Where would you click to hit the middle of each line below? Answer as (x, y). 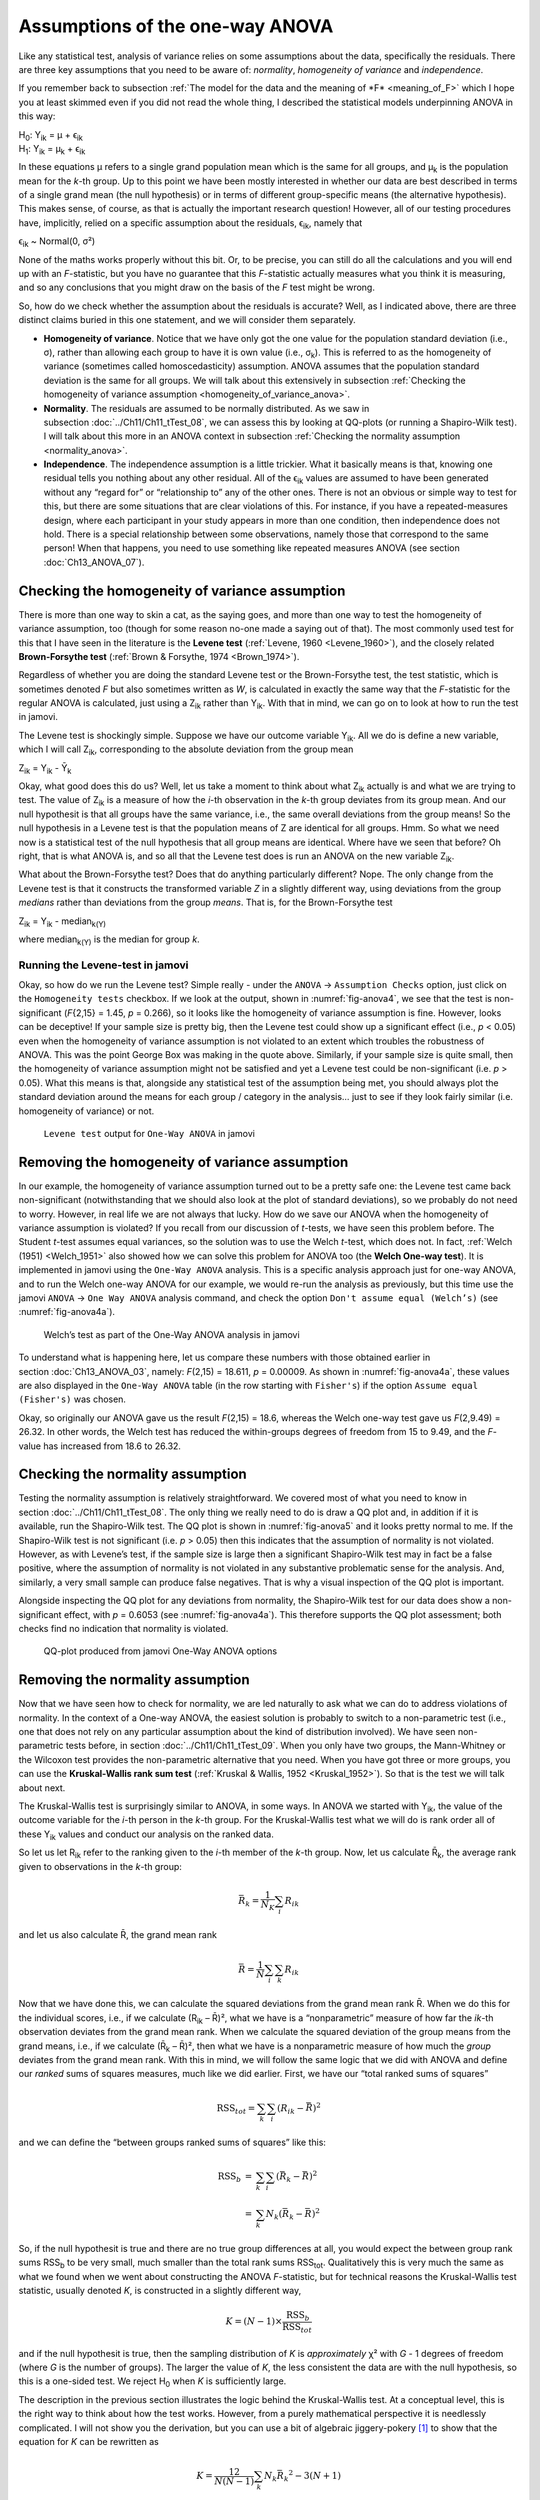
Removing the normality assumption (134, 1680)
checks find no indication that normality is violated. (123, 1628)
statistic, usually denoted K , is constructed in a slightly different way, (160, 2291)
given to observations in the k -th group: (100, 1866)
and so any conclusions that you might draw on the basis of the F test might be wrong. (196, 287)
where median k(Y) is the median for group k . (109, 940)
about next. (42, 1787)
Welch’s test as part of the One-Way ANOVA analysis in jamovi (171, 1334)
